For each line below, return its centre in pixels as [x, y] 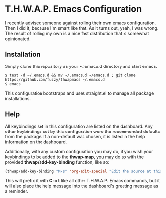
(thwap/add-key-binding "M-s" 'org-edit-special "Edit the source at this [84, 171]
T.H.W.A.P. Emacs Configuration [74, 9]
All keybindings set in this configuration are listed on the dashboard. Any [79, 126]
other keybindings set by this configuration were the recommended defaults [83, 131]
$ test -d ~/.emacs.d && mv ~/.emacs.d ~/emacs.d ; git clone [70, 75]
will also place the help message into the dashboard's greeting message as [82, 186]
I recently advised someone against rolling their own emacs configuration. [81, 23]
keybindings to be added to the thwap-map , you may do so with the [75, 157]
